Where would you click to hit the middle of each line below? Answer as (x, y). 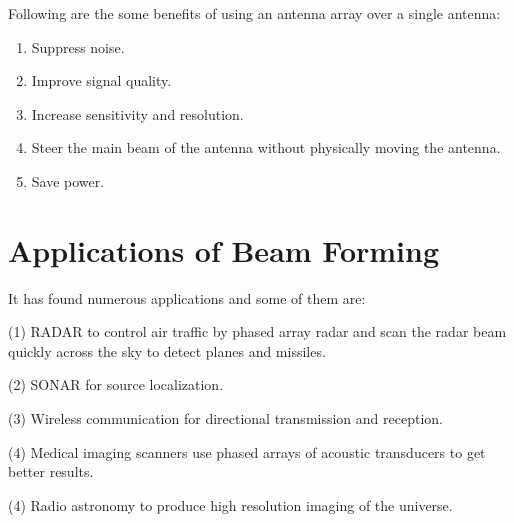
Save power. (68, 180)
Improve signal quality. (101, 80)
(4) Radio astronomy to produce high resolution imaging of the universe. (230, 504)
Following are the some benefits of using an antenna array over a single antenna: (254, 13)
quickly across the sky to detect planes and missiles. (167, 350)
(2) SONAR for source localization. (116, 384)
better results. (51, 471)
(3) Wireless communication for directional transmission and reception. (225, 418)
